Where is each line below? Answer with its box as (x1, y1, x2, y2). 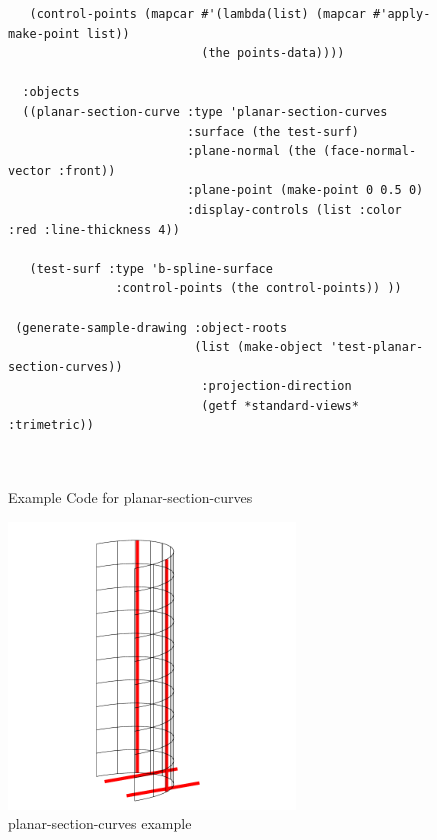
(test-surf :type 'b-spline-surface (29, 261, 273, 276)
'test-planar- (330, 340, 424, 355)
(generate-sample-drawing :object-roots (15, 320, 288, 335)
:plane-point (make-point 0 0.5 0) (186, 183, 424, 198)
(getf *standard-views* (201, 398, 359, 413)
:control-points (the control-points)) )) (115, 281, 402, 296)
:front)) (58, 163, 116, 178)
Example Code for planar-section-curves (8, 487, 253, 508)
